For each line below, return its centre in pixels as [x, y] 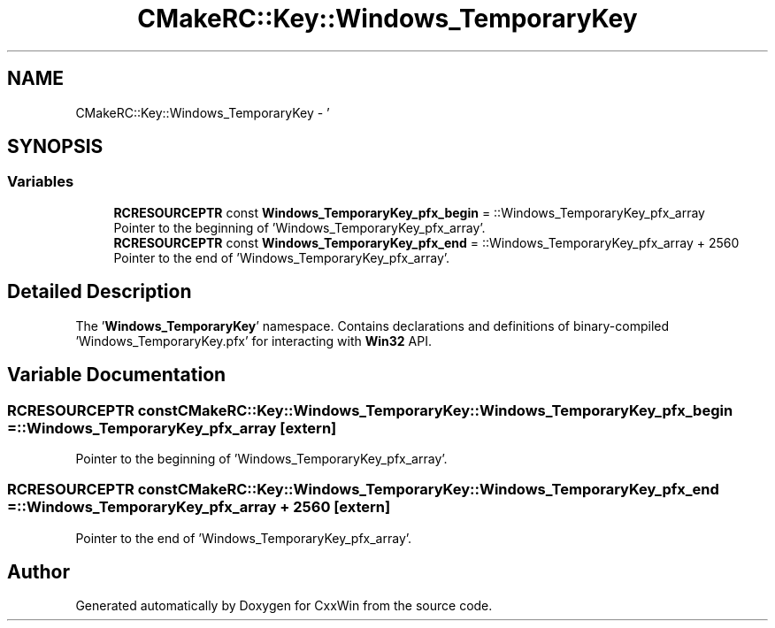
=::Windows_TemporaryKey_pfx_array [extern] [172, 428]
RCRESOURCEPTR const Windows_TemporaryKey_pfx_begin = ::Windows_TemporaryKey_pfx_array [409, 212]
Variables [41, 182]
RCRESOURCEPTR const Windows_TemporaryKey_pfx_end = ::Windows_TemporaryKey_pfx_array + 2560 [426, 242]
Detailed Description [100, 292]
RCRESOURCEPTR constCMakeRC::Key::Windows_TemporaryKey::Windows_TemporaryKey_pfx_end [363, 490]
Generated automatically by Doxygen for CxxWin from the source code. [284, 606]
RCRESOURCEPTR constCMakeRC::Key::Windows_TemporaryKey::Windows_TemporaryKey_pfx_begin [370, 410]
